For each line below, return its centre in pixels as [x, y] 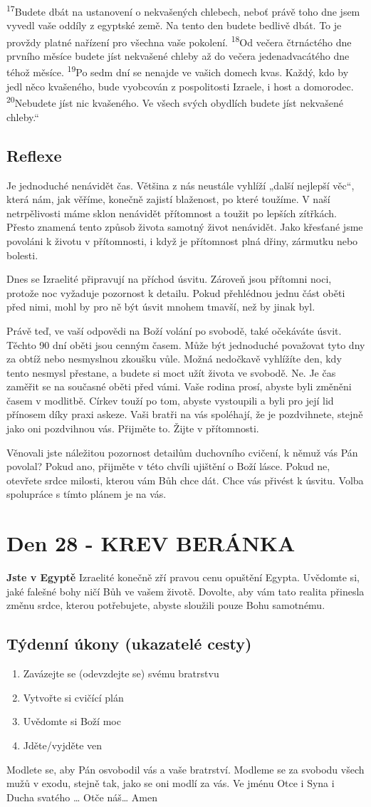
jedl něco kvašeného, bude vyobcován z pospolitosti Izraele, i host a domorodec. [180, 86]
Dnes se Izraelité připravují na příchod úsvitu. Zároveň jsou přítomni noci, [169, 279]
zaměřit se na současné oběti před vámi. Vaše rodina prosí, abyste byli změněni [179, 386]
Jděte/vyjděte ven [63, 745]
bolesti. [22, 255]
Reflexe [34, 155]
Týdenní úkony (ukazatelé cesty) [129, 644]
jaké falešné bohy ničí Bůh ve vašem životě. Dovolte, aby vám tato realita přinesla [185, 591]
